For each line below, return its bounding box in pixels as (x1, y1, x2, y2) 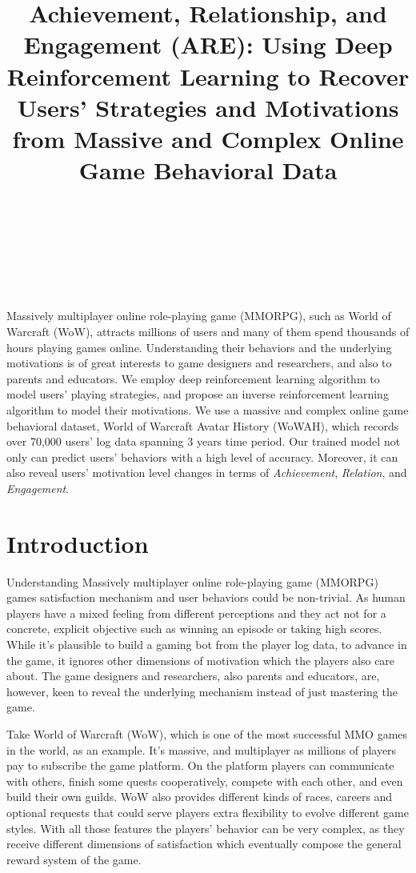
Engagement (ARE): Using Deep (23, 28, 393, 61)
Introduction (6, 527, 149, 559)
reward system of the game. (6, 851, 142, 867)
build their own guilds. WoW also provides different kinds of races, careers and (6, 788, 393, 805)
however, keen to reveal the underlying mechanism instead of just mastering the (6, 683, 398, 699)
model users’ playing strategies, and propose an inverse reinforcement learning (6, 386, 389, 402)
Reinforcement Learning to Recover (6, 59, 410, 92)
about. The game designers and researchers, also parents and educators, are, (6, 667, 380, 684)
